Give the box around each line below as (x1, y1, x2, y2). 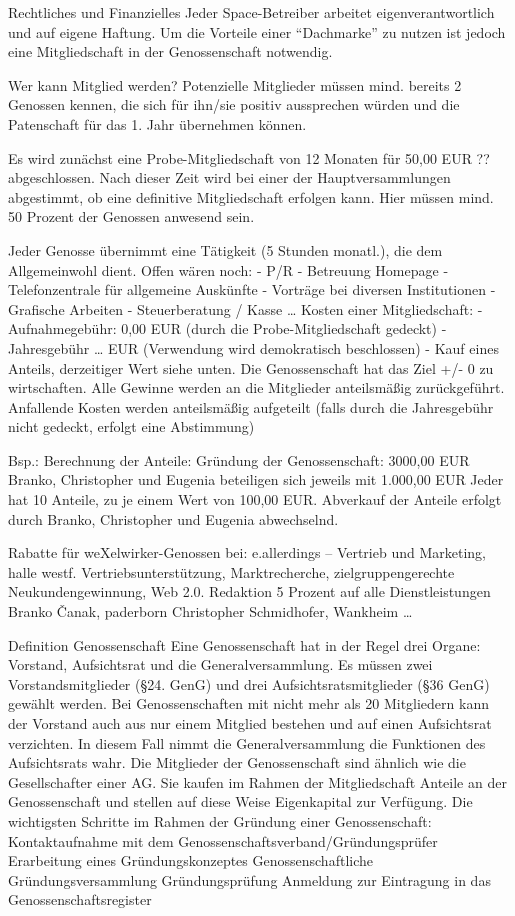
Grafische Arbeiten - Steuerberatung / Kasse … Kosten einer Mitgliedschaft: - (8, 298, 483, 319)
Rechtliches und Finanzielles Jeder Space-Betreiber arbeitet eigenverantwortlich (8, 2, 495, 22)
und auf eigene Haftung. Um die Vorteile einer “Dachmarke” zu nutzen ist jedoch (8, 21, 506, 42)
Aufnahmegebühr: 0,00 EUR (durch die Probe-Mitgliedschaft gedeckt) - (8, 318, 447, 339)
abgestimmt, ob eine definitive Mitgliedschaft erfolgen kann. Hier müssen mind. (8, 186, 494, 207)
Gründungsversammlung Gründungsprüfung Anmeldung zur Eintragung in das (8, 869, 491, 890)
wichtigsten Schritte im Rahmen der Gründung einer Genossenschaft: (8, 810, 432, 831)
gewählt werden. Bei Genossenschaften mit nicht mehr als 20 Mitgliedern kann (8, 693, 489, 714)
